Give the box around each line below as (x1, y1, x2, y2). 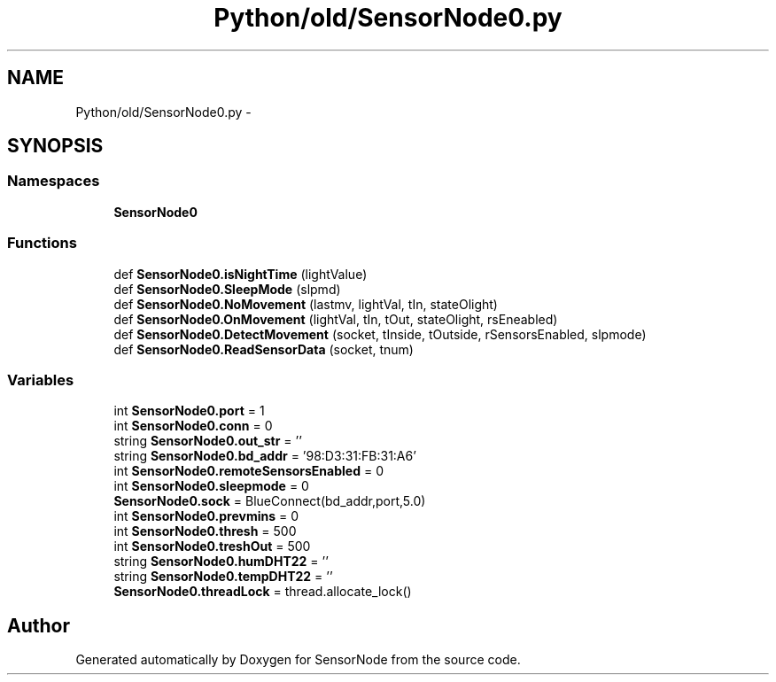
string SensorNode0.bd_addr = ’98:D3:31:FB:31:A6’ (113, 448, 416, 464)
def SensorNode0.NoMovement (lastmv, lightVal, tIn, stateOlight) (113, 296, 498, 312)
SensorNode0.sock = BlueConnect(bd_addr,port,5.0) (113, 493, 426, 509)
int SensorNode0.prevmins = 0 (113, 508, 299, 524)
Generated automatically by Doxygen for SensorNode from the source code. (75, 652, 521, 668)
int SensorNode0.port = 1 (113, 403, 265, 419)
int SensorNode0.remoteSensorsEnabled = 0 (113, 463, 384, 479)
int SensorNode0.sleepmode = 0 (113, 478, 309, 494)
